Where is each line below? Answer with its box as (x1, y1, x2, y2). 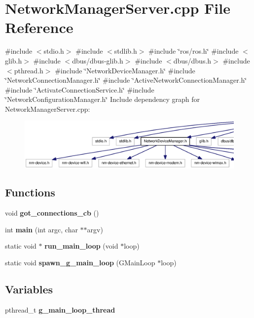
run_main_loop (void (44, 241, 118, 251)
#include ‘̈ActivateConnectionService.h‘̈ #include (5, 84, 154, 95)
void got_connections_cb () (5, 208, 99, 218)
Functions (5, 185, 55, 200)
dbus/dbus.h (173, 55, 212, 65)
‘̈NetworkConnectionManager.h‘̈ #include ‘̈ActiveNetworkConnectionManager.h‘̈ (5, 75, 247, 85)
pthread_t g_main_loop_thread (5, 304, 115, 315)
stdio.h (43, 46, 64, 56)
